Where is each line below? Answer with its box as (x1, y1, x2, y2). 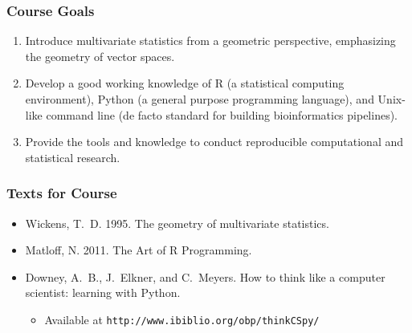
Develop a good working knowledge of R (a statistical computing (25, 75, 345, 91)
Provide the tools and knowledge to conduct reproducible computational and (25, 133, 404, 150)
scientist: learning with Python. (25, 284, 181, 301)
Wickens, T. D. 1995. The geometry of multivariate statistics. (25, 214, 329, 231)
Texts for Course (6, 183, 117, 203)
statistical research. (25, 148, 120, 165)
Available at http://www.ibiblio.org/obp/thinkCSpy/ (44, 311, 320, 327)
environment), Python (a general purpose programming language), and (25, 91, 374, 107)
